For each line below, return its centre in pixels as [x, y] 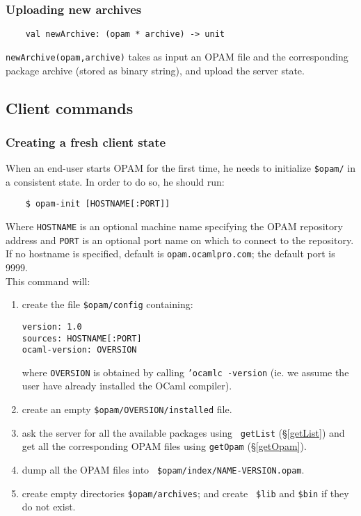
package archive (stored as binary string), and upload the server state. [155, 70]
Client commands [70, 107]
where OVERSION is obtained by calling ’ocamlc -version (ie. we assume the [185, 372]
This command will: [48, 281]
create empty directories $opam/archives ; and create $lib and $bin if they [185, 493]
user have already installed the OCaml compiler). [127, 386]
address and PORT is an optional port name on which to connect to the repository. [180, 240]
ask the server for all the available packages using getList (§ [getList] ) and [183, 432]
